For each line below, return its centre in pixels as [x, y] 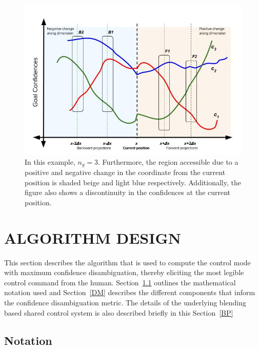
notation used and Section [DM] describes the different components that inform [130, 292]
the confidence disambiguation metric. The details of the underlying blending [125, 302]
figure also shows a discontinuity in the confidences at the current [128, 192]
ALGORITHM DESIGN [93, 237]
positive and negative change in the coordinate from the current [125, 172]
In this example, [50, 161]
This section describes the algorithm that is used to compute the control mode [127, 262]
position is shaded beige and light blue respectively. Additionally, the [133, 182]
